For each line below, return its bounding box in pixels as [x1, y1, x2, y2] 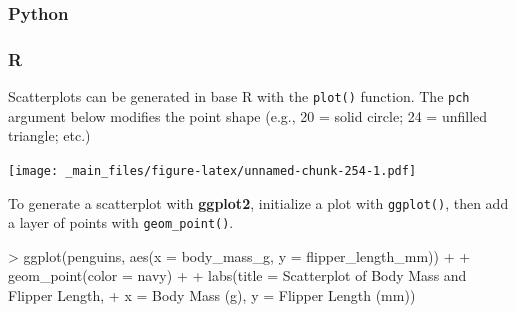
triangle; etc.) [8, 125, 91, 146]
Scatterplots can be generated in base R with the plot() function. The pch [8, 86, 470, 107]
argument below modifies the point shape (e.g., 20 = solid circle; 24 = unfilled [8, 105, 488, 126]
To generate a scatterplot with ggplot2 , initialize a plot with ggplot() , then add [8, 192, 509, 213]
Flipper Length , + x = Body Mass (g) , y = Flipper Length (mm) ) [8, 285, 416, 306]
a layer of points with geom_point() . [8, 212, 234, 233]
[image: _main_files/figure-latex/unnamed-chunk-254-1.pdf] [8, 163, 417, 178]
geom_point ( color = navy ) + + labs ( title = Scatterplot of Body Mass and [8, 265, 467, 286]
